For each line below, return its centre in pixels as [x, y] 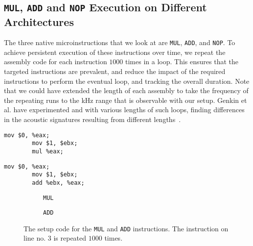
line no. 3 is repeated [55, 238]
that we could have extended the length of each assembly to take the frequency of [126, 90]
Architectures [39, 22]
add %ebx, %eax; [58, 183]
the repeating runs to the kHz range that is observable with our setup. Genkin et [126, 100]
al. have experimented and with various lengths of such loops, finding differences [124, 110]
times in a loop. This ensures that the [182, 61]
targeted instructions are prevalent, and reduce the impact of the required [115, 71]
